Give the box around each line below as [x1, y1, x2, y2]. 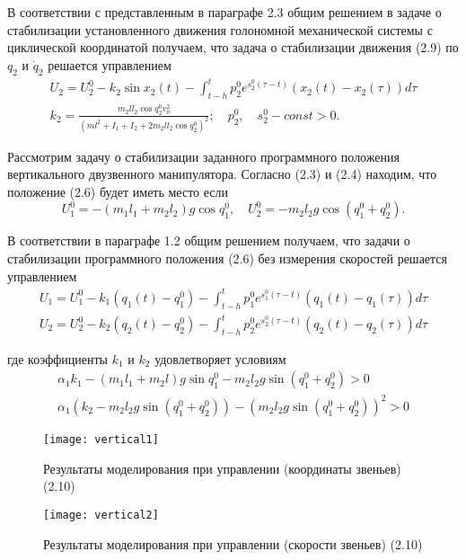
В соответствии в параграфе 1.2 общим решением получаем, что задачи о [7, 231, 410, 250]
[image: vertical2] [43, 508, 159, 521]
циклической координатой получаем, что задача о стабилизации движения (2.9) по [7, 38, 459, 57]
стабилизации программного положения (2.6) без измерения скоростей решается [7, 249, 448, 267]
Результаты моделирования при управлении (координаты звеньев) [43, 458, 401, 477]
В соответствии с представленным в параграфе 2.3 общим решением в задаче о [7, 3, 442, 21]
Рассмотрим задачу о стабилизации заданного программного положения [7, 147, 400, 165]
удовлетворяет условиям [154, 349, 286, 368]
